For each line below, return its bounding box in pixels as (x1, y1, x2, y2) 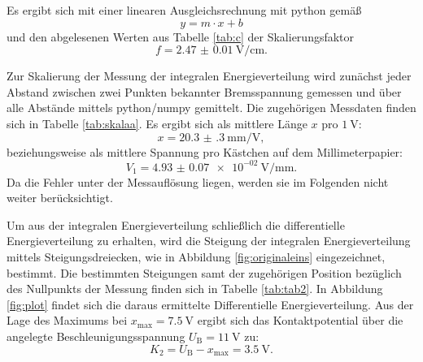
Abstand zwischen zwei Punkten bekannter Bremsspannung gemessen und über (7, 83, 402, 100)
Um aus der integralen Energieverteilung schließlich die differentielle (7, 216, 345, 233)
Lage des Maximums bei (7, 312, 128, 329)
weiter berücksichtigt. (7, 189, 113, 206)
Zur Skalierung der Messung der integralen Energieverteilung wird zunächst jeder (7, 67, 412, 84)
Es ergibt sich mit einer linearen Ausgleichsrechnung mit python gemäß (7, 2, 362, 18)
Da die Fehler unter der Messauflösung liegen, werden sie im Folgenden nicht (7, 173, 389, 190)
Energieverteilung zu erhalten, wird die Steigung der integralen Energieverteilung (7, 232, 411, 249)
